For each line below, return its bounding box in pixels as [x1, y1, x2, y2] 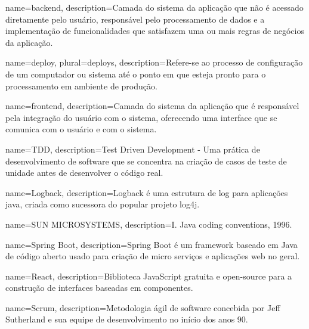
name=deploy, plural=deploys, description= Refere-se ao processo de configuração [5, 56, 303, 69]
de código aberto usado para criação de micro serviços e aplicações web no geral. [5, 250, 300, 262]
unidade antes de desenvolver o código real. [5, 166, 163, 179]
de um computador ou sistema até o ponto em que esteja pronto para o [5, 67, 266, 80]
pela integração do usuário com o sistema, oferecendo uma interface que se [5, 111, 277, 123]
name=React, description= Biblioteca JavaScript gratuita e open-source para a [5, 269, 292, 282]
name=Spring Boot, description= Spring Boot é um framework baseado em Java [5, 238, 298, 250]
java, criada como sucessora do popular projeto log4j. [5, 198, 200, 210]
